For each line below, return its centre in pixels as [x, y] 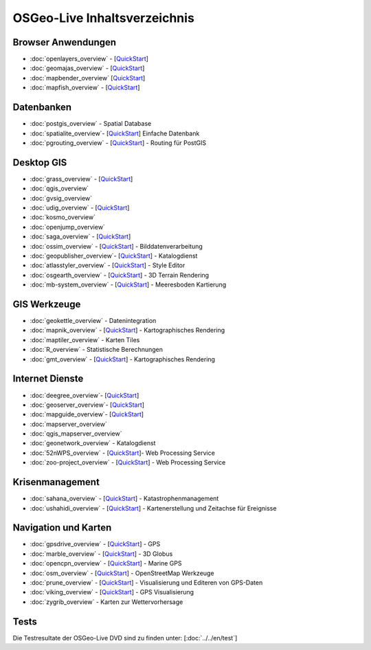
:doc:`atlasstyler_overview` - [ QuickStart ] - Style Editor [108, 265]
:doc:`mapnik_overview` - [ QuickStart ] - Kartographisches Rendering [127, 330]
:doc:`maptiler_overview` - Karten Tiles [85, 339]
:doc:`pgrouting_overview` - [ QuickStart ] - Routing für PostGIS [118, 143]
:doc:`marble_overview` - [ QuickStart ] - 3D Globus [101, 554]
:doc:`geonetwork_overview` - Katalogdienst [93, 443]
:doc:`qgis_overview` [59, 188]
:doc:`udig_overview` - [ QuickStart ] [80, 208]
